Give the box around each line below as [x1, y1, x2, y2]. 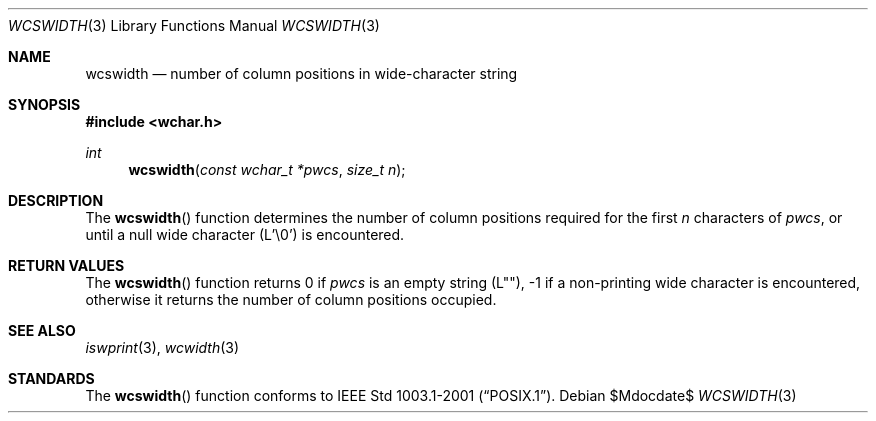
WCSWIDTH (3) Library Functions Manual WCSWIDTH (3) [8, 17, 380, 34]
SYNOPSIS [8, 96, 81, 113]
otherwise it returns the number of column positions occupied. [85, 291, 497, 308]
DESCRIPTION [8, 192, 104, 209]
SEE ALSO [8, 322, 76, 339]
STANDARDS [8, 370, 95, 387]
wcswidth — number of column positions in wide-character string [85, 65, 518, 82]
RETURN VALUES [8, 257, 125, 274]
